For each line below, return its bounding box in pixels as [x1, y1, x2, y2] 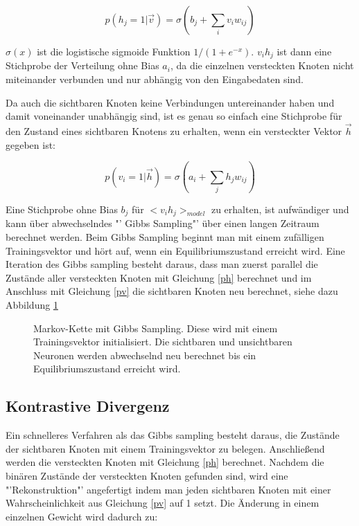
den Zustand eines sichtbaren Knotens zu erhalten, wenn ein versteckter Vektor [6, 124, 342, 138]
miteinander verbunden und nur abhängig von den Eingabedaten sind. [6, 72, 304, 87]
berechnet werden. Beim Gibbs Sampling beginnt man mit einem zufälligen [6, 230, 324, 244]
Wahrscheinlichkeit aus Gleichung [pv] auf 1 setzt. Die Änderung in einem [6, 496, 319, 510]
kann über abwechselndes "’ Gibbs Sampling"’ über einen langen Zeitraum [6, 216, 319, 230]
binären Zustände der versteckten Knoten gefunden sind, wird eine [6, 468, 288, 482]
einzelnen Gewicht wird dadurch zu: [6, 509, 158, 523]
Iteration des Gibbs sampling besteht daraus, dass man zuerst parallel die [6, 257, 318, 271]
